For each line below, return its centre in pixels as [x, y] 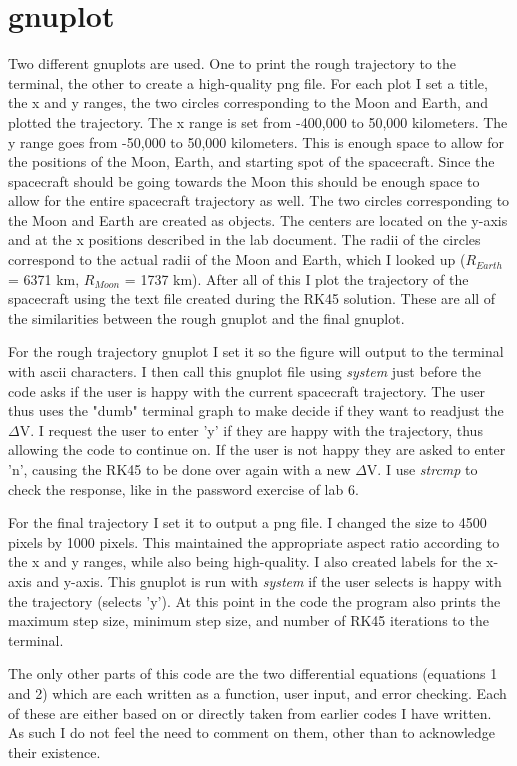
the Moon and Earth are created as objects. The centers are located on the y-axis [258, 219]
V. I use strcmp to [422, 469]
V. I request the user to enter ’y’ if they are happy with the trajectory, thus [251, 429]
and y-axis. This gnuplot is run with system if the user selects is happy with [269, 580]
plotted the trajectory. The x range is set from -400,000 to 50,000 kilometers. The [258, 121]
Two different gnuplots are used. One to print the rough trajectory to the [232, 63]
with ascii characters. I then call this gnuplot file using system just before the [244, 371]
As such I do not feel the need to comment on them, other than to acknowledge [252, 732]
